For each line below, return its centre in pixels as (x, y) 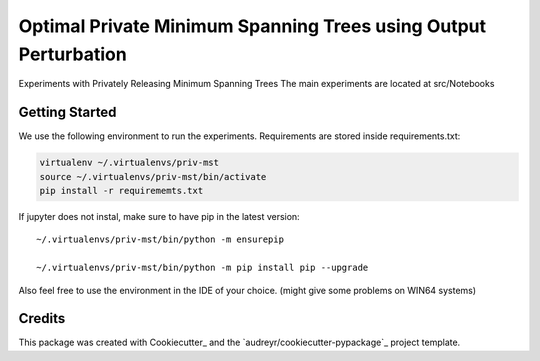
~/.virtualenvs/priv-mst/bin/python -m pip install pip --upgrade (202, 268)
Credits (42, 318)
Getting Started (67, 112)
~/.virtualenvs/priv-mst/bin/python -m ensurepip (160, 239)
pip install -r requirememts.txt (121, 191)
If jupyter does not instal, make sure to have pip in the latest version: (159, 216)
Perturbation (72, 54)
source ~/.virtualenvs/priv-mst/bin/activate (153, 176)
